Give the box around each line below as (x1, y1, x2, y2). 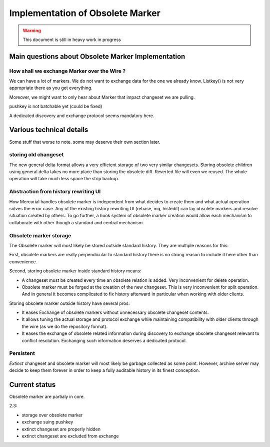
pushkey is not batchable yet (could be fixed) (9, 103, 102, 110)
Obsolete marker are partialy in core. (9, 393, 85, 400)
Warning (22, 28, 41, 34)
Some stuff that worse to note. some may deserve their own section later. (9, 139, 160, 145)
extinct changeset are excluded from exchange (21, 433, 119, 439)
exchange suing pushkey (21, 419, 73, 425)
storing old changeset (9, 151, 64, 158)
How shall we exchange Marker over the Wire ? (9, 68, 126, 75)
